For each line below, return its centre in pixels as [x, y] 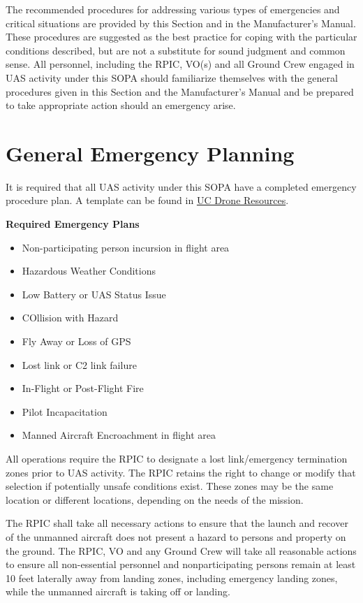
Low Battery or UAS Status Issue [94, 294]
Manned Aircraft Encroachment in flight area [119, 435]
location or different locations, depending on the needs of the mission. [155, 499]
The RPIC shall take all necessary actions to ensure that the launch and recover [177, 523]
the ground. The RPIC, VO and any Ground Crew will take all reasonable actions [181, 550]
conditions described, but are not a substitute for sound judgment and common [176, 50]
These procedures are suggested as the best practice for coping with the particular [181, 37]
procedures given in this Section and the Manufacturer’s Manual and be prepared [180, 91]
